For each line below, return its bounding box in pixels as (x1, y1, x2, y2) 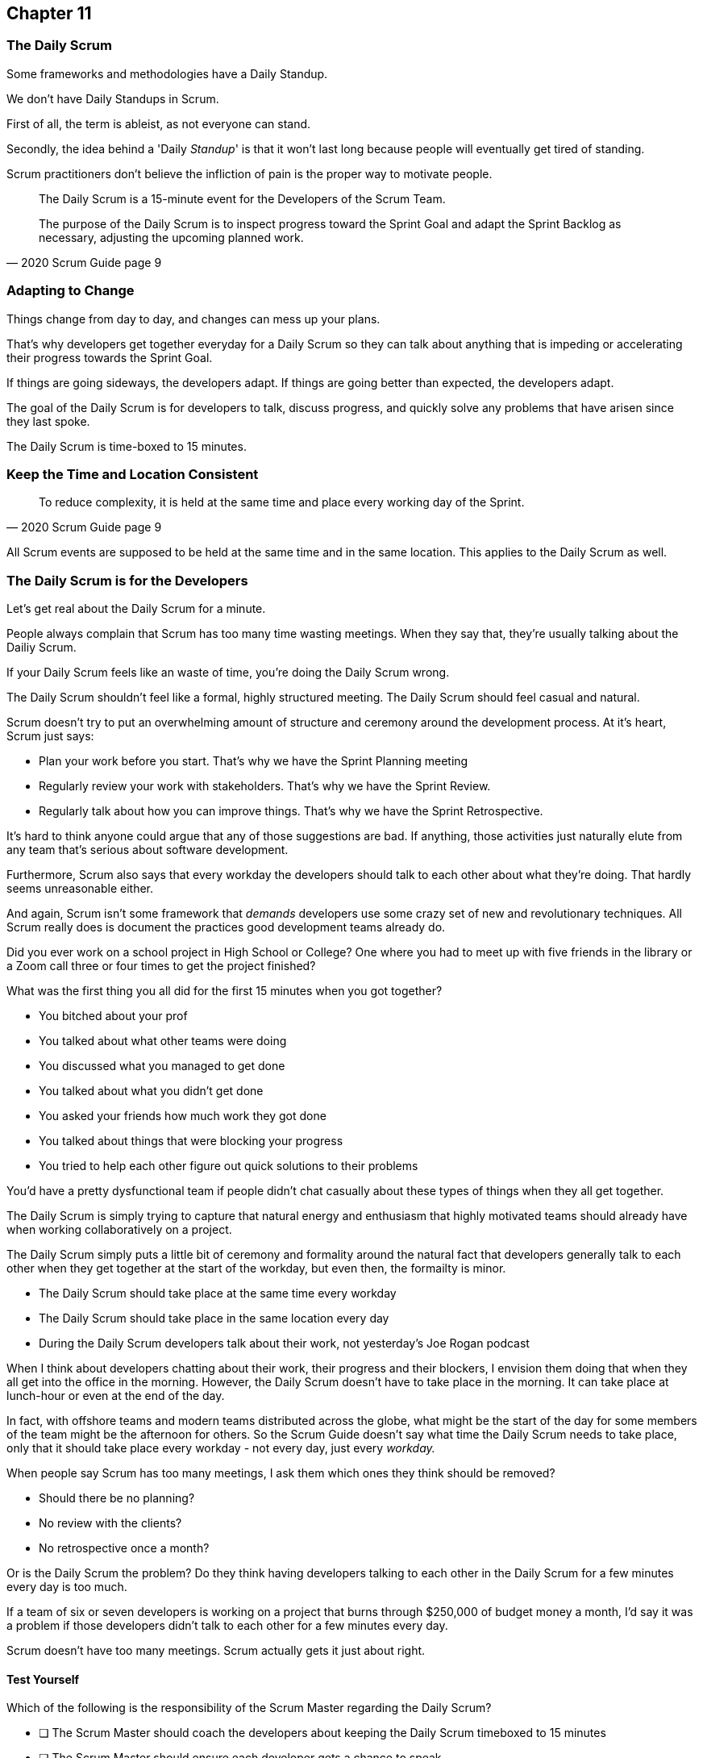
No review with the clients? (39, 1516, 182, 1531)
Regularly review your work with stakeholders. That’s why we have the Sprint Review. (39, 779, 491, 794)
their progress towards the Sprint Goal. (6, 350, 213, 365)
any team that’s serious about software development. (6, 843, 289, 857)
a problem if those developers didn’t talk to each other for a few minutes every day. (6, 1618, 448, 1633)
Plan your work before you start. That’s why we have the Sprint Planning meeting (39, 754, 468, 769)
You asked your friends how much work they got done (39, 1109, 327, 1123)
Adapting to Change (6, 282, 135, 299)
